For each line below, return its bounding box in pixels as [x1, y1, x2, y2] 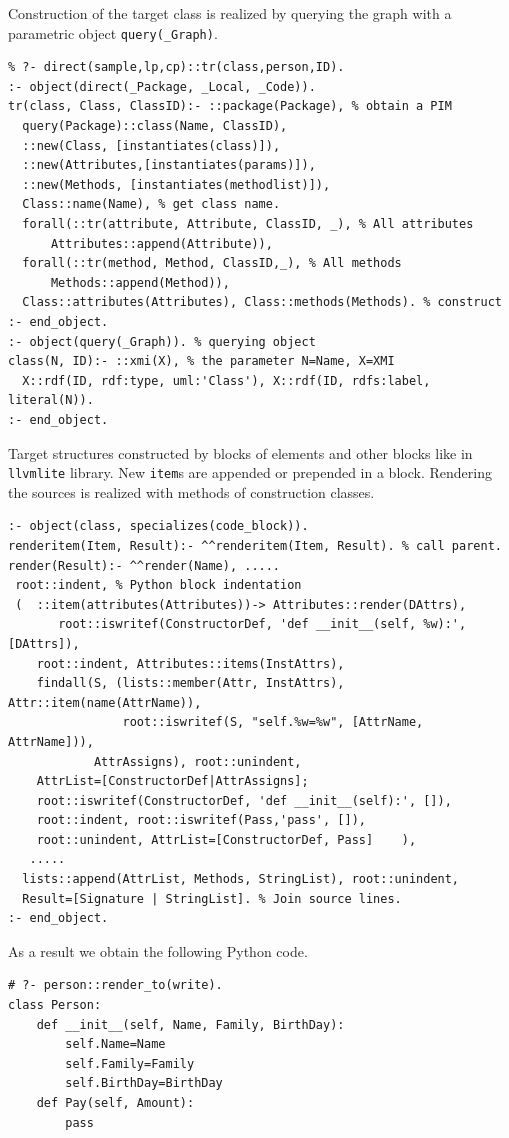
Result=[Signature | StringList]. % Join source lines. [22, 891, 402, 906]
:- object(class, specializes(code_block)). [8, 519, 309, 534]
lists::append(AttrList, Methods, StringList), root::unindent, [22, 872, 460, 887]
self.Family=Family [65, 1056, 195, 1071]
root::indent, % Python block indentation [15, 578, 302, 593]
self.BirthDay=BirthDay [65, 1076, 223, 1091]
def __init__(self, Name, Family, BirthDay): [36, 1017, 345, 1032]
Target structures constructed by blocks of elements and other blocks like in [8, 442, 473, 463]
